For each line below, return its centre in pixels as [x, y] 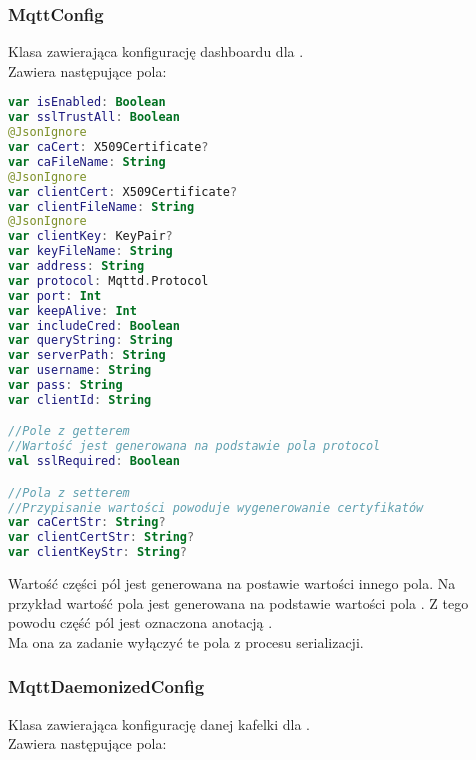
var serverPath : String [87, 355]
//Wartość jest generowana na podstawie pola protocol [194, 446]
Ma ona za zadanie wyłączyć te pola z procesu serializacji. [186, 641]
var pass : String [65, 385]
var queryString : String [90, 340]
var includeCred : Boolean [94, 325]
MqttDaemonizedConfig [106, 686]
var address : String [76, 266]
